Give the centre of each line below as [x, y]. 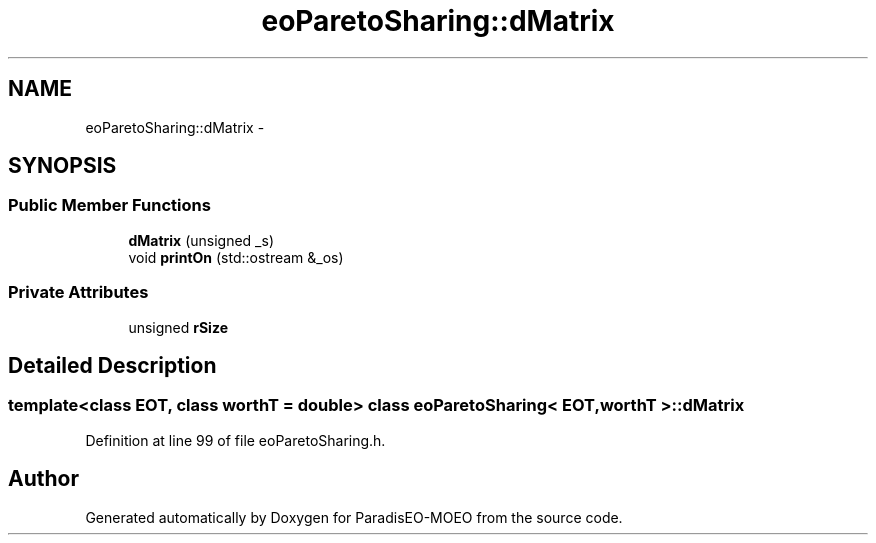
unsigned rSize [178, 327]
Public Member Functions [109, 205]
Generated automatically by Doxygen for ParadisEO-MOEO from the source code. [354, 517]
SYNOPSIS [62, 166]
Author [43, 479]
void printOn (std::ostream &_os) [236, 257]
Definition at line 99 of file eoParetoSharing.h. [235, 440]
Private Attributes [78, 292]
